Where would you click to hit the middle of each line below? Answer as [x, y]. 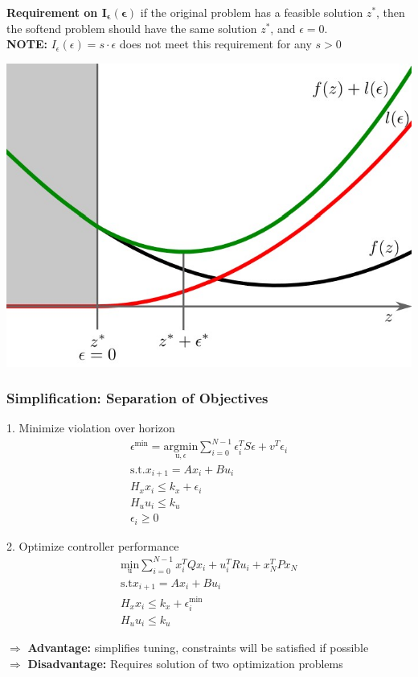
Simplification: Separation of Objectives [137, 398]
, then [391, 12]
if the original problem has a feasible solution [252, 12]
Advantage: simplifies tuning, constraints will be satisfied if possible [198, 648]
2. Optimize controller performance [93, 545]
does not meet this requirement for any [215, 44]
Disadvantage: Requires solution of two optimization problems [185, 663]
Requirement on [52, 12]
